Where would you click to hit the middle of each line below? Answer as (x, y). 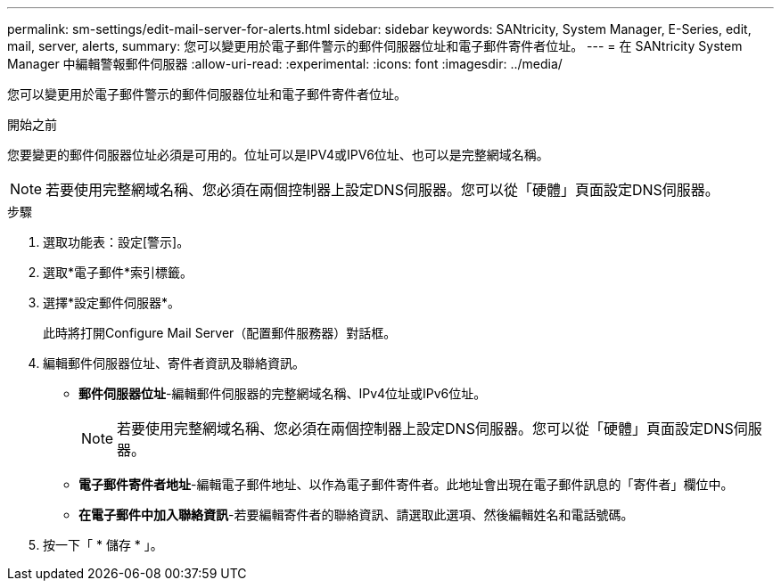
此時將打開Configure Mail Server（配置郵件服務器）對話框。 (220, 333)
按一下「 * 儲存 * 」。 (103, 545)
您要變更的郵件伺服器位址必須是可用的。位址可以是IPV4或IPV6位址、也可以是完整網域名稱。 (278, 155)
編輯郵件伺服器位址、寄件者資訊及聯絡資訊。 (174, 363)
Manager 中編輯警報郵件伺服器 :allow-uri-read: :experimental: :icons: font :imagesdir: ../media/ (285, 64)
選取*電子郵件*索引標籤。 (118, 272)
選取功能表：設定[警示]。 (116, 242)
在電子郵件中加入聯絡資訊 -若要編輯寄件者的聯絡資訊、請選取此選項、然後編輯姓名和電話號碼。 (356, 514)
